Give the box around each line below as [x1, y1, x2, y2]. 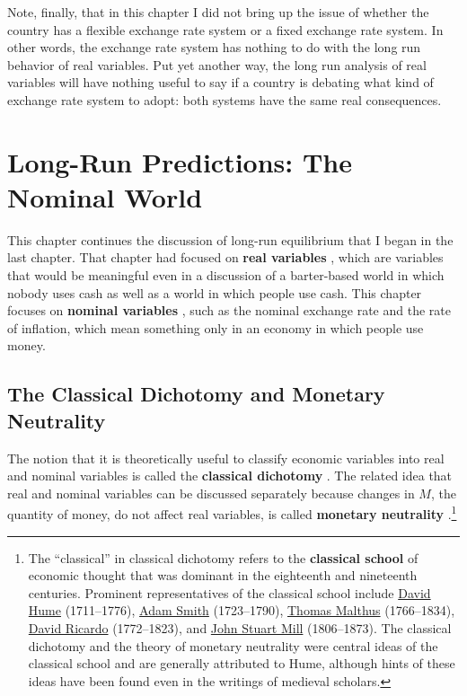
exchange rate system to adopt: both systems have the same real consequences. [7, 90, 442, 109]
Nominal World [7, 178, 203, 215]
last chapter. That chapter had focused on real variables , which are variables [7, 248, 444, 267]
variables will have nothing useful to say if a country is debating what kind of [7, 73, 434, 92]
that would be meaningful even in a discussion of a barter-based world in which [7, 266, 445, 285]
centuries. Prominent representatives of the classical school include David [28, 583, 431, 602]
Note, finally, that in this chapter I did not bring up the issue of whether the [7, 3, 429, 21]
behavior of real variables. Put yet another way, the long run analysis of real [7, 55, 427, 74]
